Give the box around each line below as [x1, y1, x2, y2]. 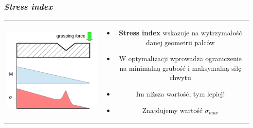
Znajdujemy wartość [142, 105, 203, 115]
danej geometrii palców [146, 37, 215, 47]
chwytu [169, 72, 191, 82]
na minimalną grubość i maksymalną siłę [119, 63, 241, 73]
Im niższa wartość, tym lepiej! [136, 88, 225, 98]
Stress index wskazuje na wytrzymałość [119, 27, 242, 37]
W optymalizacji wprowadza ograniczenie [119, 53, 242, 64]
